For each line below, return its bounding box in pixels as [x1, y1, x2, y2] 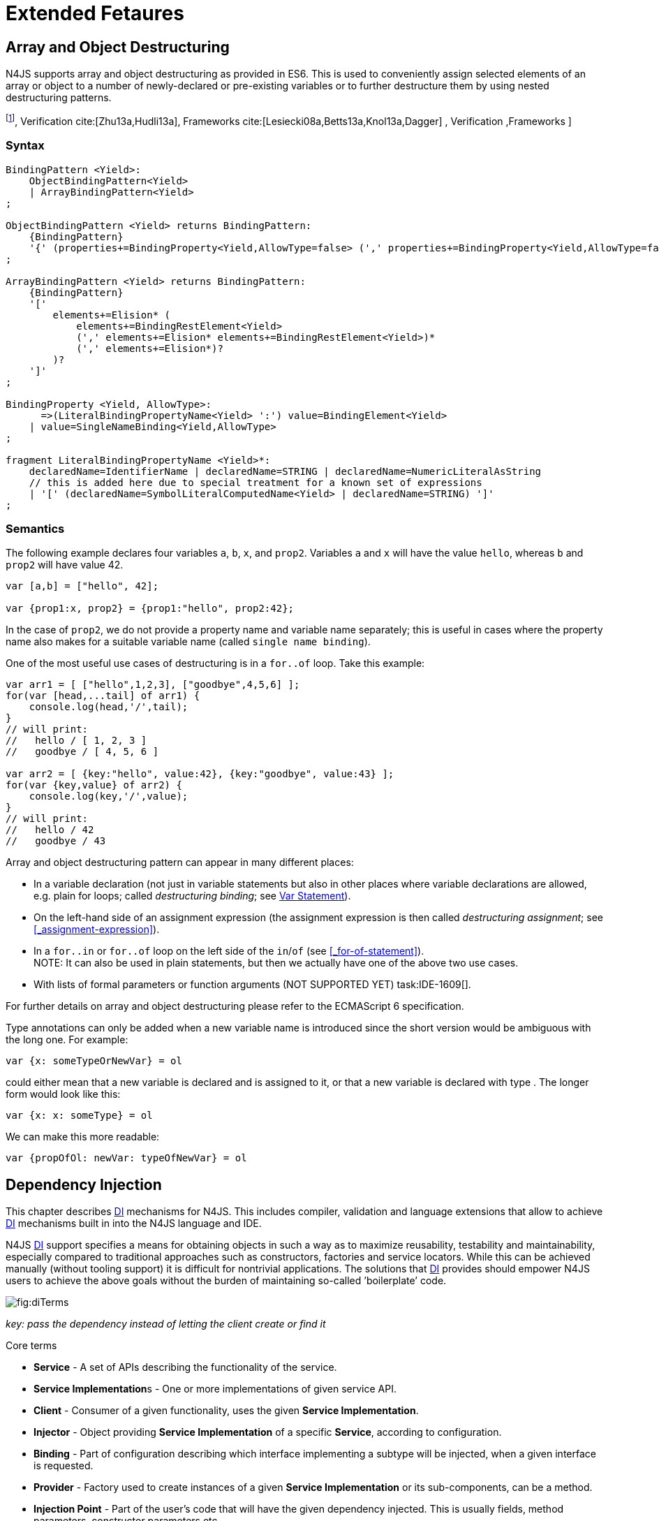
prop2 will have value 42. [6, 559, 124, 571]
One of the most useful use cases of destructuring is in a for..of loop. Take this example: [6, 657, 425, 670]
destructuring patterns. [6, 91, 112, 104]
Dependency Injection [6, 1175, 162, 1193]
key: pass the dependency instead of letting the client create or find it [6, 1318, 326, 1330]
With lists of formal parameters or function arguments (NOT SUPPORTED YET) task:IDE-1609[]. [34, 978, 471, 991]
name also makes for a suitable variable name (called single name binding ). [6, 635, 371, 648]
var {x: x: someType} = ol [6, 1110, 153, 1122]
